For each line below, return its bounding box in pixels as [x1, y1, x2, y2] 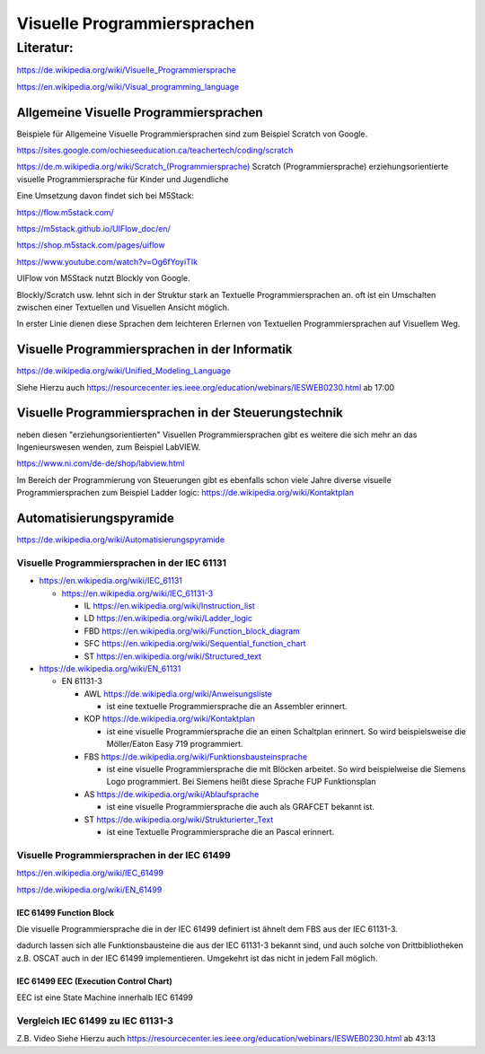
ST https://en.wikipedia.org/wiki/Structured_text [84, 651, 262, 662]
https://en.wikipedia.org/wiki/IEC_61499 [16, 867, 163, 879]
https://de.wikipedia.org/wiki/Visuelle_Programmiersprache [16, 65, 237, 75]
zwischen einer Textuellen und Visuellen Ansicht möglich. [16, 302, 230, 312]
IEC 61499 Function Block [16, 907, 115, 918]
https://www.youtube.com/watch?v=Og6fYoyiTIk [16, 256, 198, 267]
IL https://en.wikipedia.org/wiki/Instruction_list [84, 600, 255, 610]
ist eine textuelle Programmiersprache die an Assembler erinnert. [106, 701, 348, 712]
